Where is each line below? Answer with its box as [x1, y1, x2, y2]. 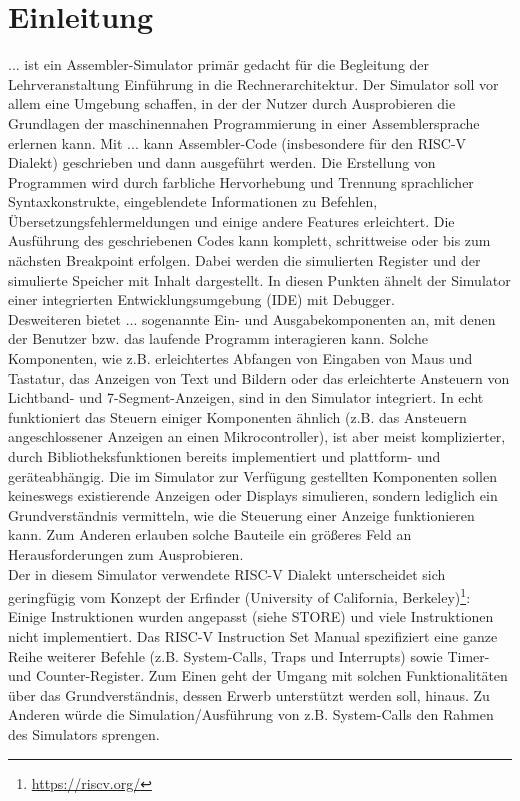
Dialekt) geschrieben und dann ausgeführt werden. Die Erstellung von [8, 152, 436, 173]
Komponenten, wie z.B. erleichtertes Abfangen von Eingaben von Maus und [8, 348, 473, 369]
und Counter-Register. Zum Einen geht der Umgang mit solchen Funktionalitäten [8, 665, 508, 686]
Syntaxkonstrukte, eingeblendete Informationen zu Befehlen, [8, 191, 378, 212]
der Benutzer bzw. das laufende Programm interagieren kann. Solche [8, 328, 428, 349]
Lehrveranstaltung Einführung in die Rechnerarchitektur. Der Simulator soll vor [8, 73, 499, 94]
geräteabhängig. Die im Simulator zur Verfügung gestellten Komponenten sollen [8, 465, 497, 486]
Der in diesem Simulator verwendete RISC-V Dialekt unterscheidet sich [8, 563, 446, 584]
